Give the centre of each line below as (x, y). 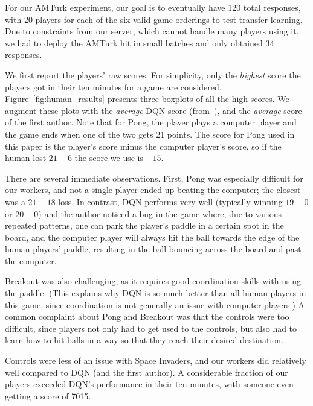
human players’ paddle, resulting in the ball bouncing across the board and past (153, 249)
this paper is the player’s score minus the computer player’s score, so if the (143, 146)
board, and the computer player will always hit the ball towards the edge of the (152, 237)
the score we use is (109, 158)
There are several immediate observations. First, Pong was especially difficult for (154, 178)
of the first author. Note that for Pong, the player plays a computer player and (151, 122)
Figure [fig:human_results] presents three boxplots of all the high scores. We (147, 99)
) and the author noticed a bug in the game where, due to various (160, 213)
